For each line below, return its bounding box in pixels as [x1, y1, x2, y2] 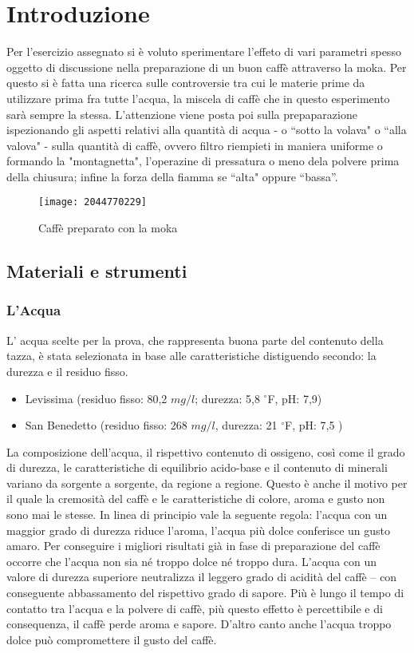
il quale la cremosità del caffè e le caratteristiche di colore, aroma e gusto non [6, 490, 385, 507]
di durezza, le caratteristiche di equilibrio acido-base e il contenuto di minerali [6, 459, 388, 476]
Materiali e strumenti [6, 259, 187, 283]
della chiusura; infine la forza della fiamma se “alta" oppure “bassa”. [6, 168, 338, 184]
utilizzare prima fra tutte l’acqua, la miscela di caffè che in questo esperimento [6, 89, 390, 106]
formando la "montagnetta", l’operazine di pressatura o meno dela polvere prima [6, 152, 400, 169]
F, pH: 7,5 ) [285, 417, 343, 433]
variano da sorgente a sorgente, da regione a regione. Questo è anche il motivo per [6, 474, 408, 491]
